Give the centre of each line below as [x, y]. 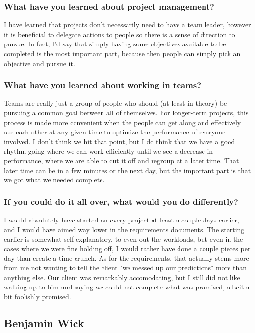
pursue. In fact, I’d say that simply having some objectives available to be [115, 44]
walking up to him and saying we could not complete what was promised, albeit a [127, 287]
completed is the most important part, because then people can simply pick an [122, 53]
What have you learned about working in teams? [103, 85]
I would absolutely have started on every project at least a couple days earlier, [122, 219]
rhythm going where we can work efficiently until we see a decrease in [109, 151]
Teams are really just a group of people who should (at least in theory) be [115, 103]
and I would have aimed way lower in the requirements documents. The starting [124, 229]
